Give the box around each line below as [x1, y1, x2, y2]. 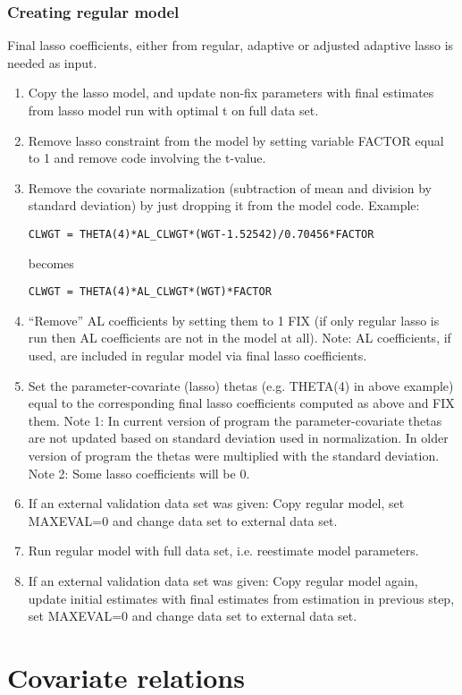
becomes [28, 253, 74, 272]
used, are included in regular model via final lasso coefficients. [28, 346, 367, 365]
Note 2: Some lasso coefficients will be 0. [28, 463, 250, 482]
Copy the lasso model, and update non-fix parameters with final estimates [28, 83, 434, 102]
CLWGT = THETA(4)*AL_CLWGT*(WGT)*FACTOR [28, 285, 272, 299]
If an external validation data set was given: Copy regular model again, [28, 572, 418, 589]
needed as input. [7, 53, 97, 72]
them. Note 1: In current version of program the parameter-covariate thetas [28, 411, 442, 429]
